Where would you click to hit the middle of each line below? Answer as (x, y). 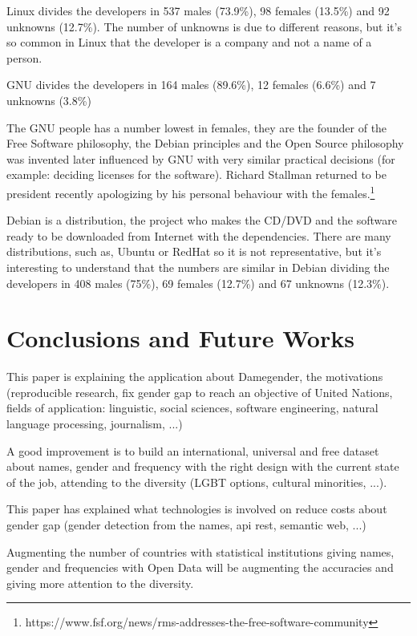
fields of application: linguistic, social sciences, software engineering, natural (192, 408)
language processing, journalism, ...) (95, 424)
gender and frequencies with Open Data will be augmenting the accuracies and (200, 567)
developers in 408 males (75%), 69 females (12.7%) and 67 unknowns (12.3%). (198, 283)
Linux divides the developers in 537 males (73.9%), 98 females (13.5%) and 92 (198, 10)
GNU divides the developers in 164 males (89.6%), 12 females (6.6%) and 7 (191, 85)
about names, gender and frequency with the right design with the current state (203, 466)
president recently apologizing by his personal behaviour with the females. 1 (191, 192)
